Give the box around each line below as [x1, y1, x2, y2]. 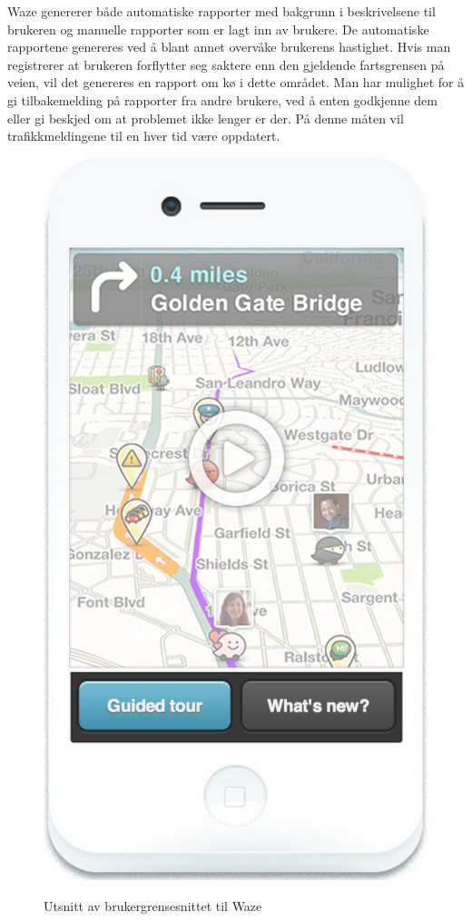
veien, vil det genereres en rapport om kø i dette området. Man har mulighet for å [7, 73, 465, 92]
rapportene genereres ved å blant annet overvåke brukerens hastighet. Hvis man [7, 37, 451, 56]
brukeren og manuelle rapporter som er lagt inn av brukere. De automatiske [7, 19, 429, 38]
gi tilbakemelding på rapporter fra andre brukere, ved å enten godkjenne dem [7, 90, 438, 109]
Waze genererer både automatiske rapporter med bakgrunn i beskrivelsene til [7, 2, 436, 20]
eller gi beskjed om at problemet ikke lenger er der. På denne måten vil [7, 108, 404, 127]
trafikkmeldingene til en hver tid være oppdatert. [7, 126, 280, 145]
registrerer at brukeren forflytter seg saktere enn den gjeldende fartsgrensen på [7, 54, 445, 74]
